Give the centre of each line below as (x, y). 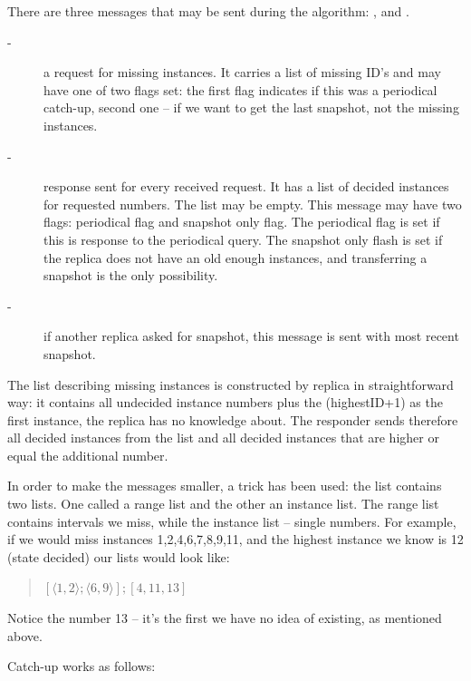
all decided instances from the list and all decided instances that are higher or (223, 438)
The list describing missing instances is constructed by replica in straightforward (231, 384)
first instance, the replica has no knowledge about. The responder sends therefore (233, 419)
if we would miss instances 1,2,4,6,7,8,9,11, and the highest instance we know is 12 (235, 539)
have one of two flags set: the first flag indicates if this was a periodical (240, 89)
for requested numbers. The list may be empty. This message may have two (253, 204)
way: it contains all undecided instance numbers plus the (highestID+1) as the (225, 402)
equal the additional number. (88, 455)
